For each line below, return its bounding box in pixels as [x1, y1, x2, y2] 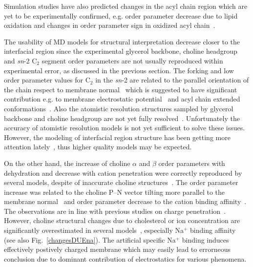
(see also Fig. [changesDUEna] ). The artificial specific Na [4, 234, 176, 245]
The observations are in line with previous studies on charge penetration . [4, 205, 226, 216]
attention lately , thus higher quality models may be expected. [4, 142, 192, 152]
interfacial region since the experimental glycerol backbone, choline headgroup [4, 46, 237, 56]
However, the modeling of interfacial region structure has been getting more [4, 132, 231, 142]
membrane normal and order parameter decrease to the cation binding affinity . [4, 196, 247, 206]
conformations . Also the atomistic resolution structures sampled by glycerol [4, 103, 233, 113]
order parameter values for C [4, 75, 90, 85]
